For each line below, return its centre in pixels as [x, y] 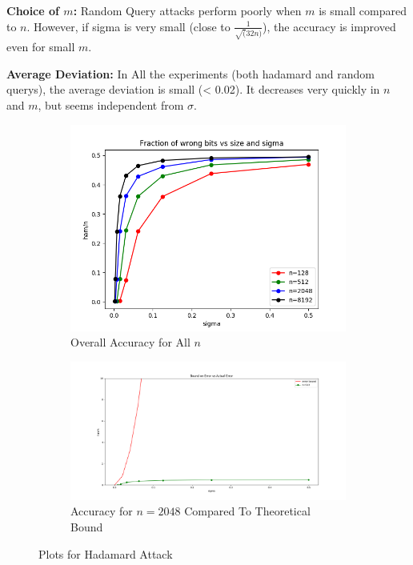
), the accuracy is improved [329, 26]
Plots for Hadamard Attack [106, 553]
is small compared [363, 10]
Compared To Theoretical [247, 511]
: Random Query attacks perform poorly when [187, 10]
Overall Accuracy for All [130, 342]
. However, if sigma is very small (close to [128, 26]
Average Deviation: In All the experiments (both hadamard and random [190, 73]
